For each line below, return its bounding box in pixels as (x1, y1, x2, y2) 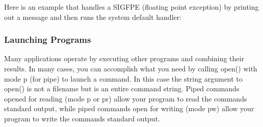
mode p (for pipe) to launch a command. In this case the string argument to (4, 73, 243, 84)
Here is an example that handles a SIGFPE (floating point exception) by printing (4, 2, 259, 12)
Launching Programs (4, 33, 91, 46)
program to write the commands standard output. (4, 113, 160, 123)
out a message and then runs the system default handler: (4, 11, 182, 22)
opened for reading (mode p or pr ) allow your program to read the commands (4, 93, 247, 104)
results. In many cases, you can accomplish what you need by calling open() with (4, 63, 257, 73)
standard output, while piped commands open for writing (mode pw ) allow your (4, 103, 254, 114)
